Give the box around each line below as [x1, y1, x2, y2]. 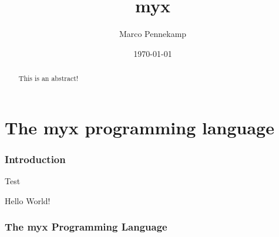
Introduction [5, 151, 66, 166]
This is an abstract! [18, 73, 79, 83]
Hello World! [5, 194, 51, 206]
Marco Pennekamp [119, 28, 187, 40]
